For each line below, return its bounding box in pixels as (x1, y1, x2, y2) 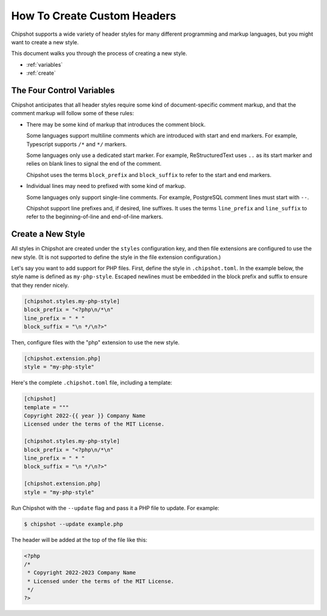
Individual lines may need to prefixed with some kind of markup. (26, 182, 187, 190)
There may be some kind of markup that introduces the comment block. (26, 121, 206, 128)
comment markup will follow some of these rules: (11, 110, 134, 117)
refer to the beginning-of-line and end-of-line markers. (26, 213, 163, 221)
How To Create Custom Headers (11, 9, 177, 22)
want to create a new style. (11, 38, 79, 45)
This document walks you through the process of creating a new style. (11, 50, 188, 57)
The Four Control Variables (11, 85, 115, 95)
